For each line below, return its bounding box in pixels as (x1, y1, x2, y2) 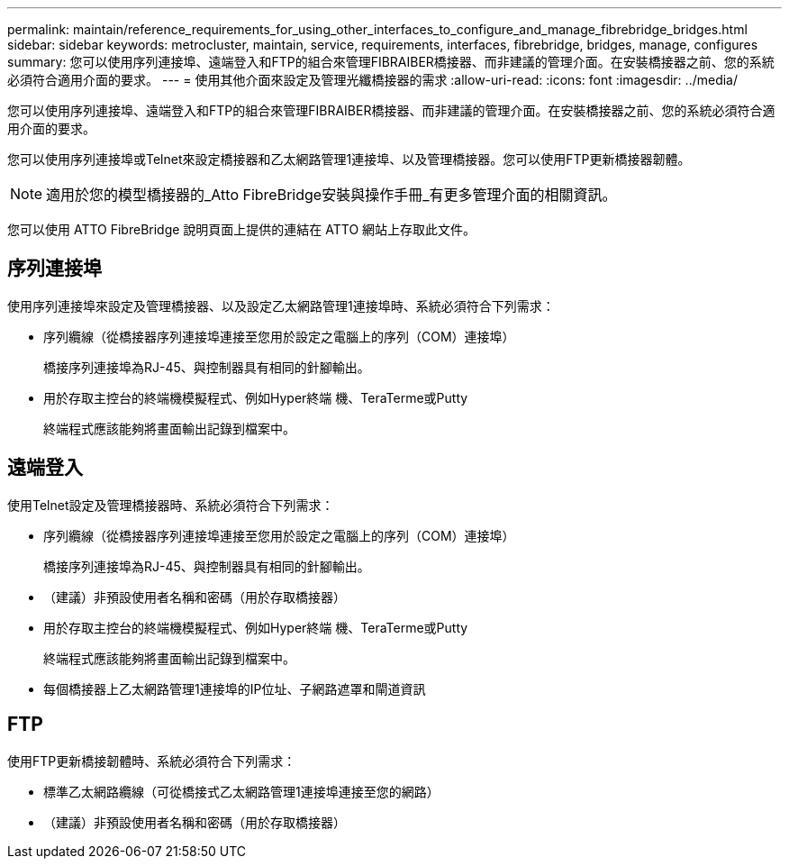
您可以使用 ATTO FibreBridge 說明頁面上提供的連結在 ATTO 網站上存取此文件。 (7, 222, 476, 237)
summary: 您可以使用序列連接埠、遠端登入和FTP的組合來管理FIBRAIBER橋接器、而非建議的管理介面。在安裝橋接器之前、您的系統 (7, 54, 775, 69)
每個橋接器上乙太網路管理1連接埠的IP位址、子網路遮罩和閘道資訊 (43, 680, 426, 697)
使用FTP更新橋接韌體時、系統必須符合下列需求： (7, 752, 296, 769)
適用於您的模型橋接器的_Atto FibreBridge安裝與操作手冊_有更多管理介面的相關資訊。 (46, 186, 617, 204)
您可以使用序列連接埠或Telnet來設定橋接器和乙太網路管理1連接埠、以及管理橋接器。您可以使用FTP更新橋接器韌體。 (7, 151, 691, 167)
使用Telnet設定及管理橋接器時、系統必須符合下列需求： (7, 497, 334, 513)
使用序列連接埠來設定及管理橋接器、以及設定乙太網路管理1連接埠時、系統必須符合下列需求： (7, 297, 555, 314)
